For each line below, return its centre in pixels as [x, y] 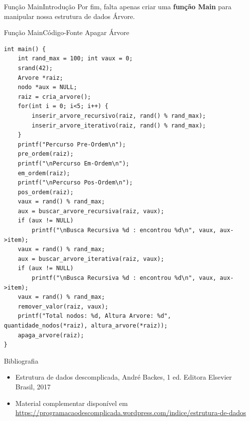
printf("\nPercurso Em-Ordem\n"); [73, 163]
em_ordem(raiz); [44, 173]
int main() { [25, 49]
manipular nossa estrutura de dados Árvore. [70, 16]
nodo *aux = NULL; [47, 87]
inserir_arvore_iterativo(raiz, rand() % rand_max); [119, 125]
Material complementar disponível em [71, 403]
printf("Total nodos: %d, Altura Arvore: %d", [94, 316]
